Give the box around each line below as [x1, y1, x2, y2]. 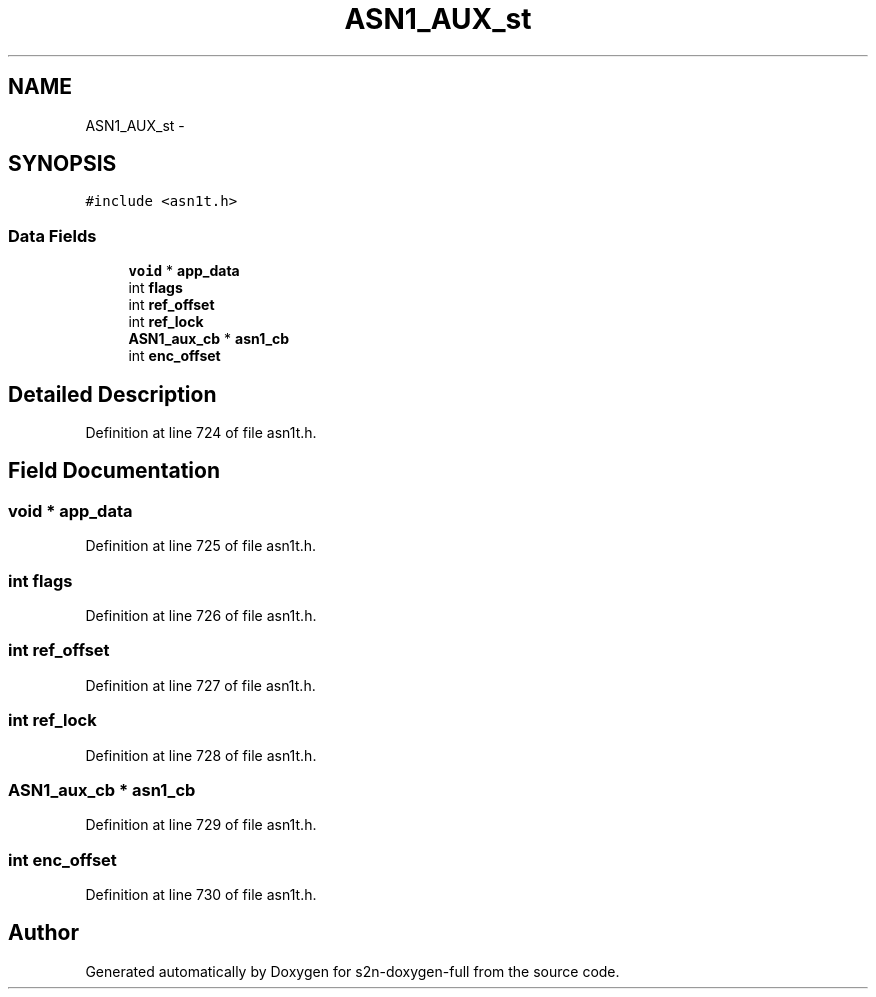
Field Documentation [8, 458, 220, 484]
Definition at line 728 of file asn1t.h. [85, 746, 317, 764]
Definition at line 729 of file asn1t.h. [85, 816, 317, 834]
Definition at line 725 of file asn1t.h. [85, 537, 317, 555]
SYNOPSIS [8, 151, 117, 177]
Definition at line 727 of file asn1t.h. [85, 676, 316, 694]
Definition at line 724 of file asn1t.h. [85, 424, 317, 442]
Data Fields [8, 225, 97, 246]
